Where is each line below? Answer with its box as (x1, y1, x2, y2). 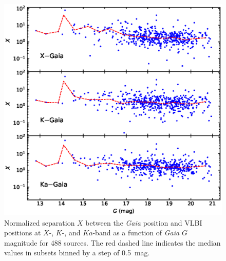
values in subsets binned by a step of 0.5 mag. (4, 247, 150, 258)
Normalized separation (4, 217, 75, 228)
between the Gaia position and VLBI (85, 217, 202, 228)
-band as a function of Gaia (92, 227, 180, 238)
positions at (4, 227, 41, 238)
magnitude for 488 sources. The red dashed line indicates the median (4, 237, 221, 248)
